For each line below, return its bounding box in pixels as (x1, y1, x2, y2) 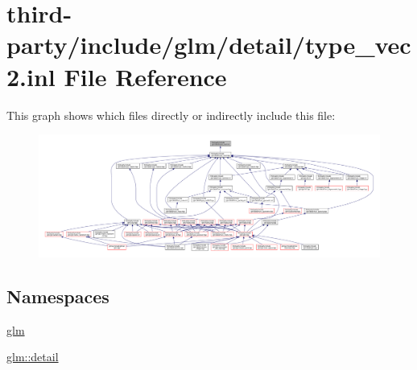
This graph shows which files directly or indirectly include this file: (6, 106, 336, 123)
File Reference (64, 60, 227, 92)
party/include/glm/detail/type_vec (6, 28, 411, 61)
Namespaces (6, 283, 109, 308)
